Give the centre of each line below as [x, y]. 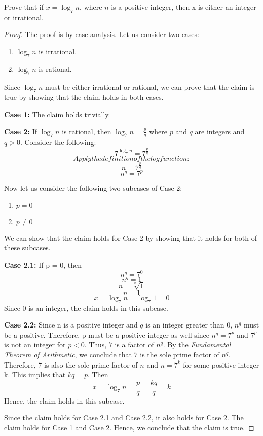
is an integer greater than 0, [189, 325]
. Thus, [96, 344]
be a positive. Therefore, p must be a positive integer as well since [107, 334]
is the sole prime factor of [180, 354]
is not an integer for [35, 344]
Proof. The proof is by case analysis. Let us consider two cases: [102, 34]
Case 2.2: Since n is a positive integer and [71, 325]
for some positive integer [221, 364]
